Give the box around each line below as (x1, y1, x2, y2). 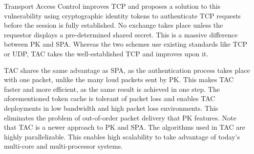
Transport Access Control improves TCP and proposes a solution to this (4, 1, 221, 11)
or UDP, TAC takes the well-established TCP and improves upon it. (4, 48, 209, 58)
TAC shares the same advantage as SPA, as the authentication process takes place (4, 65, 250, 75)
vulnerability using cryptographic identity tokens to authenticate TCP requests (4, 10, 241, 20)
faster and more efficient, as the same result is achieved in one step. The (4, 84, 220, 94)
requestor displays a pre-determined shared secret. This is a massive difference (4, 29, 238, 39)
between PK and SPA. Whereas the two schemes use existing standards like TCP (4, 39, 248, 49)
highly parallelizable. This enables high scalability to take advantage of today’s (4, 131, 240, 141)
